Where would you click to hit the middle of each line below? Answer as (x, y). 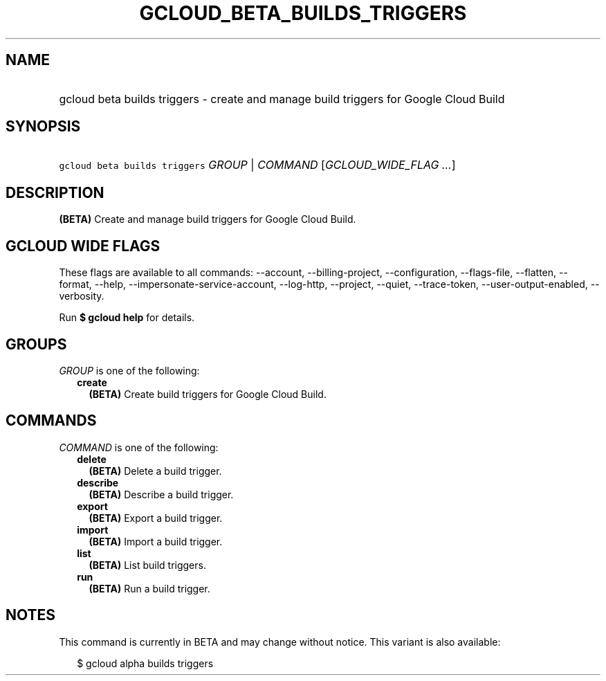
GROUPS (36, 344)
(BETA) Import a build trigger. (156, 541)
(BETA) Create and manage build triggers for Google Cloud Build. (208, 219)
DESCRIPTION (55, 192)
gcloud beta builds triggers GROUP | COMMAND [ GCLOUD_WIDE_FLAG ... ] (257, 165)
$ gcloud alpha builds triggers (145, 663)
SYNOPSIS (43, 127)
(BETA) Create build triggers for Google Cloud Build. (208, 394)
